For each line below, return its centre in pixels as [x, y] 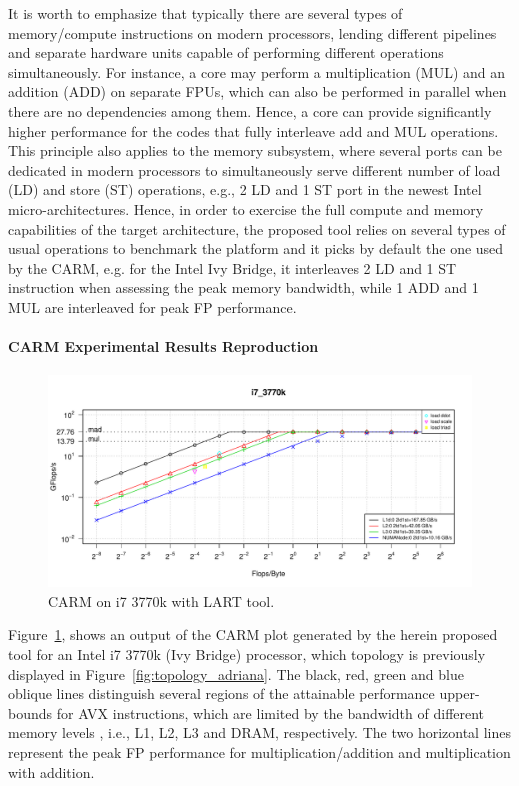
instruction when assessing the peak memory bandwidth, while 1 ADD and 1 [243, 287]
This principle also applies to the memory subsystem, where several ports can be [255, 150]
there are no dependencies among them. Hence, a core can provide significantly [250, 110]
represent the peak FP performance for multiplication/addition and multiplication [259, 752]
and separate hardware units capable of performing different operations [226, 52]
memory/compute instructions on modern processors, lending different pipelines [252, 32]
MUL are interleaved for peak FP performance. [152, 306]
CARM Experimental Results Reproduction [163, 346]
